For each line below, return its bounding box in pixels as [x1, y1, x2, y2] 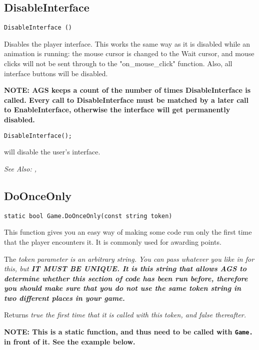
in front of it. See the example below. [4, 336, 135, 346]
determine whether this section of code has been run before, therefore [4, 273, 248, 283]
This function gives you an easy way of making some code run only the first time [4, 227, 252, 237]
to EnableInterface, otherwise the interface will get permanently [4, 104, 230, 115]
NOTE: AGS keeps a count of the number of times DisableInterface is [4, 85, 251, 95]
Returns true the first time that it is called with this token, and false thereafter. [4, 309, 246, 320]
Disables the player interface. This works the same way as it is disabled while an [4, 38, 250, 49]
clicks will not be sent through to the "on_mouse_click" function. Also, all [4, 58, 232, 69]
